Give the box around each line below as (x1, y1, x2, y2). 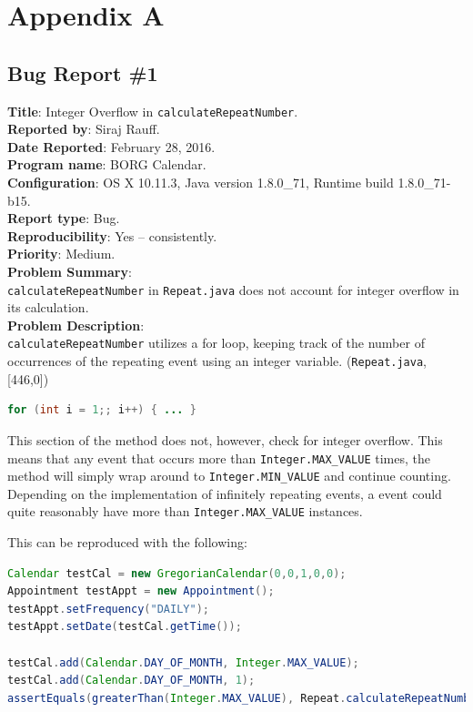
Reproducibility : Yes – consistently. (7, 226, 217, 245)
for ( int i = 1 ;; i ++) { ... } (7, 403, 196, 417)
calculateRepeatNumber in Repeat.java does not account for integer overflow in (7, 280, 459, 299)
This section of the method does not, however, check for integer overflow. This (7, 430, 443, 449)
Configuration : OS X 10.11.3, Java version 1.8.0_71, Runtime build (7, 173, 394, 192)
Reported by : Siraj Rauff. (7, 119, 160, 138)
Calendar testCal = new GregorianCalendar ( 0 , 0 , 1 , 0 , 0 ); (7, 566, 347, 580)
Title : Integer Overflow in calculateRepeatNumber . (7, 101, 298, 120)
